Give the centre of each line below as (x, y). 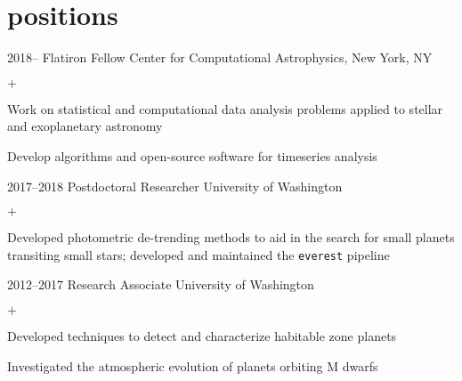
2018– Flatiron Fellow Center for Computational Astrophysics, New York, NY (220, 57)
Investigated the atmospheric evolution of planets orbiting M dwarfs (193, 365)
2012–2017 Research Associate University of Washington (161, 284)
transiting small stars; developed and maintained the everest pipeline (199, 254)
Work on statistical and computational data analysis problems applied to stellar (225, 108)
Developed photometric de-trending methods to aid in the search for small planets (231, 237)
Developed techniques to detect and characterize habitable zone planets (202, 335)
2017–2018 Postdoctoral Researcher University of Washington (175, 186)
